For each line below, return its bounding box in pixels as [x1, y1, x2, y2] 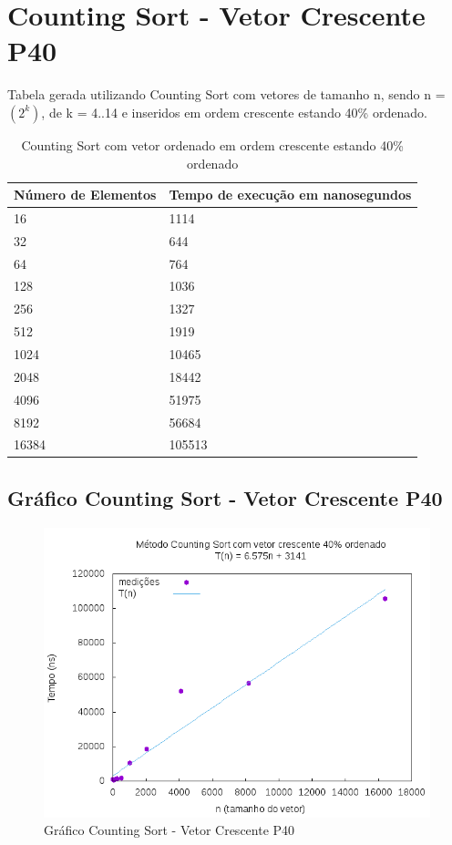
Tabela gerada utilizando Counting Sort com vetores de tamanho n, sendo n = [7, 85, 446, 104]
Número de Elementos [14, 185, 157, 204]
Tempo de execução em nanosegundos [169, 185, 412, 204]
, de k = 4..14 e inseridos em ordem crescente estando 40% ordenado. [41, 102, 427, 121]
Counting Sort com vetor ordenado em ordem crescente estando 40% [21, 135, 404, 154]
